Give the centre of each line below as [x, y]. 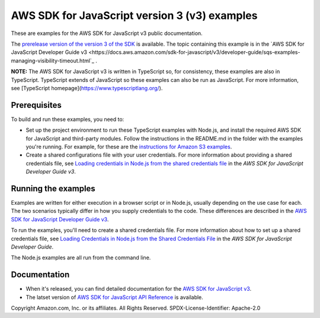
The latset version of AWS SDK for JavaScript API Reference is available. [115, 297]
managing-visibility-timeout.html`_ [53, 61]
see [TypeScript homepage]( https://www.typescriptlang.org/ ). [87, 88]
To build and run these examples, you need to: [68, 119]
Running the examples [53, 188]
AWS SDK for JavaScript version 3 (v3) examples [134, 15]
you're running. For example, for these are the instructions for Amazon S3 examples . [129, 147]
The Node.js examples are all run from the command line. [81, 257]
